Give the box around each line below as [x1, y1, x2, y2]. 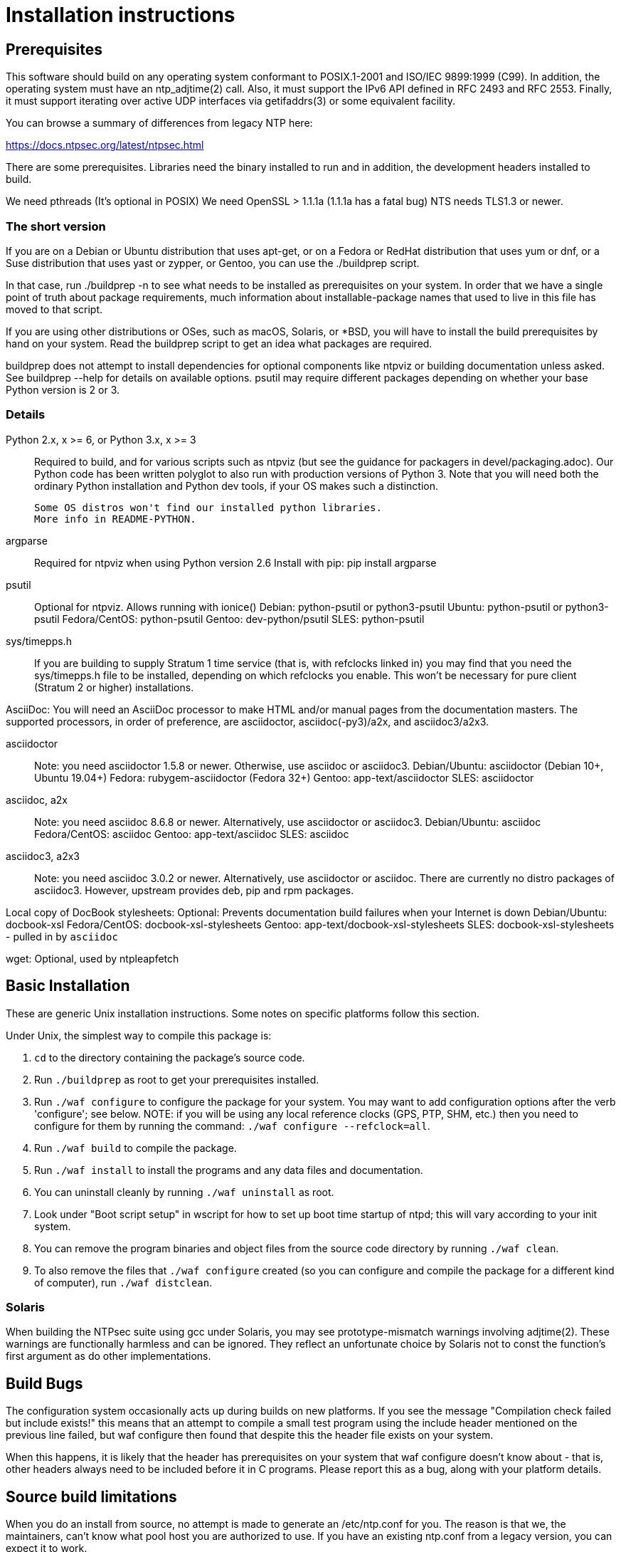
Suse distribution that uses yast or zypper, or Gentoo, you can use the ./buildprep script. [6, 256, 420, 269]
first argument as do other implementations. [6, 1350, 211, 1363]
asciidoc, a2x [6, 793, 68, 806]
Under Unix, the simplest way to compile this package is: [6, 1029, 272, 1042]
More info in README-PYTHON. [34, 513, 196, 525]
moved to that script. [6, 303, 103, 315]
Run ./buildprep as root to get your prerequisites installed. [34, 1073, 319, 1086]
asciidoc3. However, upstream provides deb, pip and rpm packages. [34, 884, 354, 896]
